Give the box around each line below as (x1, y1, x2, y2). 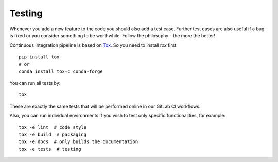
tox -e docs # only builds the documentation (19, 139, 138, 145)
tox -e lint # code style (19, 125, 87, 130)
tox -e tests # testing (19, 146, 81, 152)
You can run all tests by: (9, 79, 61, 86)
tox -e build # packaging (19, 131, 87, 137)
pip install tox (19, 54, 60, 60)
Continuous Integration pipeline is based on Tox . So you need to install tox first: (9, 42, 178, 48)
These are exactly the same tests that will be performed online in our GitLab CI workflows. (9, 103, 201, 109)
